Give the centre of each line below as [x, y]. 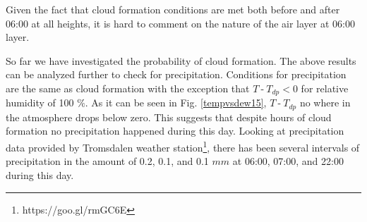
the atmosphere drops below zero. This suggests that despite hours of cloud [169, 117]
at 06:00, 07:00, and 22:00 [288, 161]
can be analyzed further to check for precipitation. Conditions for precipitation [176, 74]
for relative [325, 88]
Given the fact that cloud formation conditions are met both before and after [173, 9]
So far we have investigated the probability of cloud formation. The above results [181, 60]
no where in [325, 103]
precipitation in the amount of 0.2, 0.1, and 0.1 [107, 161]
